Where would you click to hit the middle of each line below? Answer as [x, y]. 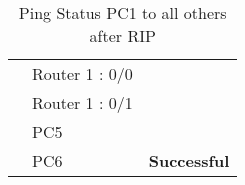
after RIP [122, 35]
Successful [189, 160]
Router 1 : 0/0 [82, 73]
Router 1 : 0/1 [82, 102]
